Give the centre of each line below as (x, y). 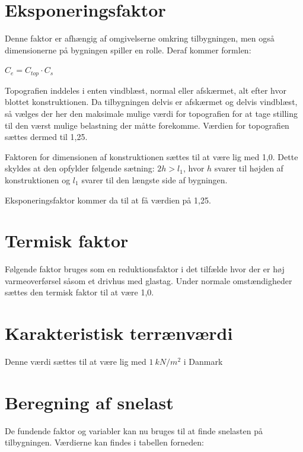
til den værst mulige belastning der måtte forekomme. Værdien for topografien (147, 125)
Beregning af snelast (89, 402)
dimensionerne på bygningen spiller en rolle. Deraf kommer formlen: (128, 50)
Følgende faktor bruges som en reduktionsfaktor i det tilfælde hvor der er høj (145, 269)
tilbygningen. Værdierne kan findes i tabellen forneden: (104, 442)
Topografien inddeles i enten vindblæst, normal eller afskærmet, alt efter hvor (146, 90)
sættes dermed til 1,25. (46, 137)
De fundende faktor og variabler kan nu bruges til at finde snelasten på (134, 430)
